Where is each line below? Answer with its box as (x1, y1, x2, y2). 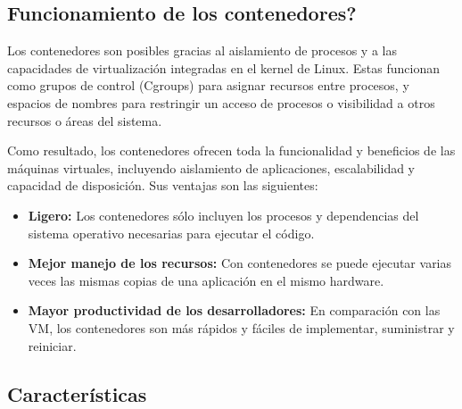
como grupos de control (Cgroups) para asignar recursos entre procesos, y (7, 76, 409, 95)
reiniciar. (28, 336, 77, 355)
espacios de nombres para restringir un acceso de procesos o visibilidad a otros (7, 93, 435, 112)
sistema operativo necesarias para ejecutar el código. (28, 223, 315, 242)
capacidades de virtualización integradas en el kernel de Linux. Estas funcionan (7, 58, 440, 77)
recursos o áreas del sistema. (7, 111, 162, 129)
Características (7, 380, 147, 407)
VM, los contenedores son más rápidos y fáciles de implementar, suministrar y (28, 318, 455, 337)
